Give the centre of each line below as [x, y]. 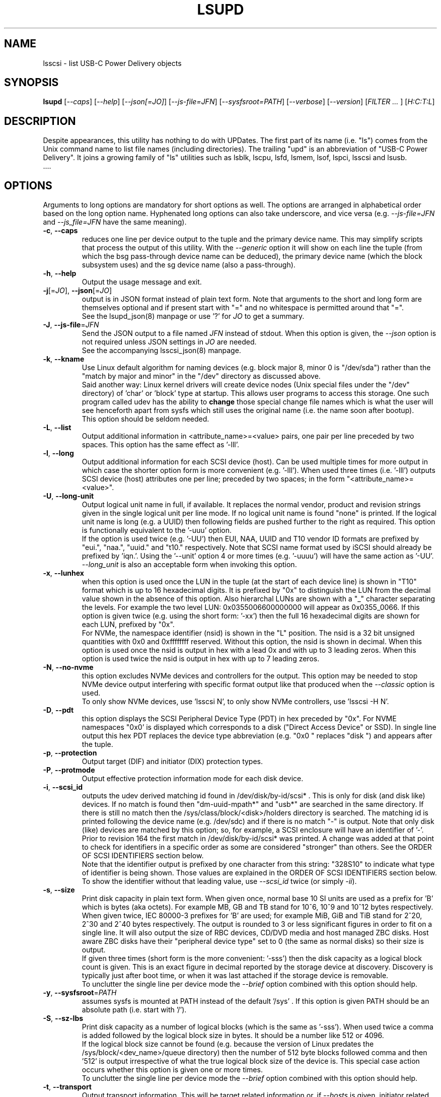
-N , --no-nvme [68, 667]
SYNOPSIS [31, 83]
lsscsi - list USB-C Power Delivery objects [112, 63]
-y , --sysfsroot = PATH [80, 993]
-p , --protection [70, 753]
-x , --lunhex [63, 573]
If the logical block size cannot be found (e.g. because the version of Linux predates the [228, 1044]
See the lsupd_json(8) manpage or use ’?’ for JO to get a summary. [193, 316]
